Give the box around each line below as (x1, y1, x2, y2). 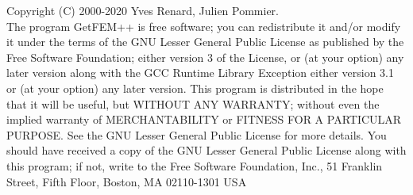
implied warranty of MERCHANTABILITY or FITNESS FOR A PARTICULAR (6, 111, 402, 128)
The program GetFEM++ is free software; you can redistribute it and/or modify (6, 17, 401, 34)
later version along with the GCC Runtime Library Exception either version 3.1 (6, 64, 394, 81)
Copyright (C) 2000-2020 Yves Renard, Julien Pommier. (6, 2, 279, 18)
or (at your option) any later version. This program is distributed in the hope (6, 79, 384, 96)
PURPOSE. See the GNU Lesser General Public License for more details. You (6, 126, 387, 143)
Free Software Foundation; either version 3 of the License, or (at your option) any (6, 48, 404, 65)
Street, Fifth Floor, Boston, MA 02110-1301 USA (6, 173, 247, 189)
